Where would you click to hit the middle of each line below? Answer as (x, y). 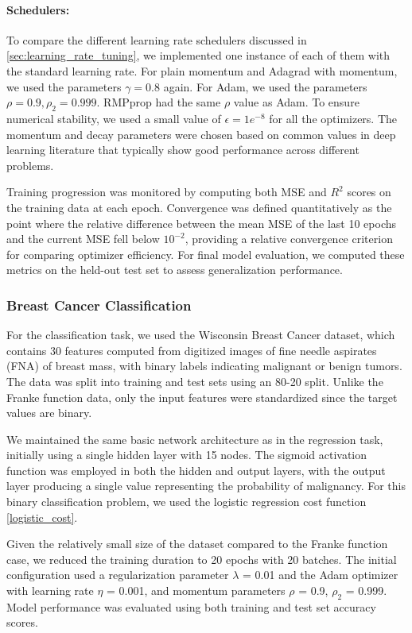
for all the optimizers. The (333, 118)
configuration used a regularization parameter (118, 575)
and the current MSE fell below (83, 239)
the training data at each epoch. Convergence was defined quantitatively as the (199, 207)
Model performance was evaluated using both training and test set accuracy (191, 606)
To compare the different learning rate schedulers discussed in (157, 39)
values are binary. (49, 413)
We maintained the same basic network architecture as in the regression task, (195, 439)
